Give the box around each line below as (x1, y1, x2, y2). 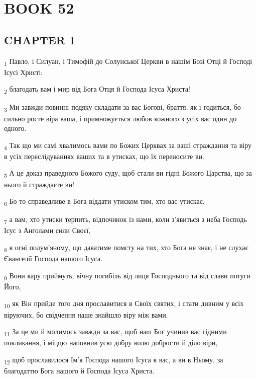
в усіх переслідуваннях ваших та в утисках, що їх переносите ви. (4, 150, 204, 161)
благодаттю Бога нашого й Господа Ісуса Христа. (4, 365, 155, 376)
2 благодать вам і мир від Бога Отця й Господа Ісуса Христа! (4, 84, 190, 96)
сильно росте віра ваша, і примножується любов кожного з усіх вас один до (4, 113, 237, 123)
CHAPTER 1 (4, 32, 76, 47)
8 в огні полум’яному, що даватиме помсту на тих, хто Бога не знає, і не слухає (4, 242, 248, 254)
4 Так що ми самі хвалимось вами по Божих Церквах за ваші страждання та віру (4, 139, 251, 151)
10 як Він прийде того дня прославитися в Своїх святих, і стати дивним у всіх (4, 298, 244, 310)
